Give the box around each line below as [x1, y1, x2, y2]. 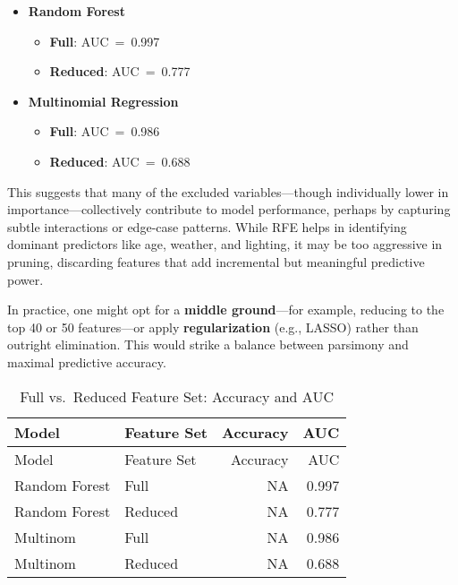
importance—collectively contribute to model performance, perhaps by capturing [7, 200, 451, 219]
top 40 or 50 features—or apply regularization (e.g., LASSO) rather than [7, 317, 419, 336]
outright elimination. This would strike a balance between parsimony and [7, 335, 409, 354]
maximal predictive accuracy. [7, 352, 166, 371]
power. [7, 270, 44, 288]
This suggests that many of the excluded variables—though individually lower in [7, 182, 449, 201]
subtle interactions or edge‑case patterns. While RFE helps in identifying [7, 217, 407, 236]
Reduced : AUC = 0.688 [49, 151, 191, 170]
